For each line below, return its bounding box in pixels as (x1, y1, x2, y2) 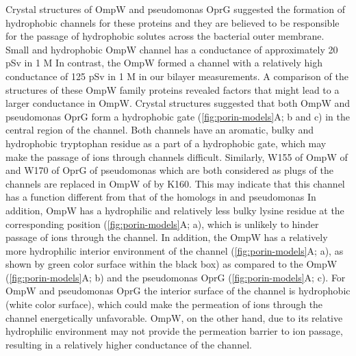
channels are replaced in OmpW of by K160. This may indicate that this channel (5, 176, 345, 190)
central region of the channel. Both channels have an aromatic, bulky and (5, 123, 314, 137)
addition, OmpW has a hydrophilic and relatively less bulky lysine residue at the (5, 203, 344, 217)
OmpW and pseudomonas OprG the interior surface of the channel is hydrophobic (5, 283, 351, 298)
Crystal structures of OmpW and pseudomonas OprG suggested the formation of (5, 2, 345, 16)
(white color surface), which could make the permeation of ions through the (5, 297, 323, 311)
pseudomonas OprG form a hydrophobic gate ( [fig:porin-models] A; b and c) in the (5, 109, 351, 123)
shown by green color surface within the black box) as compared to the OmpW (5, 257, 338, 271)
